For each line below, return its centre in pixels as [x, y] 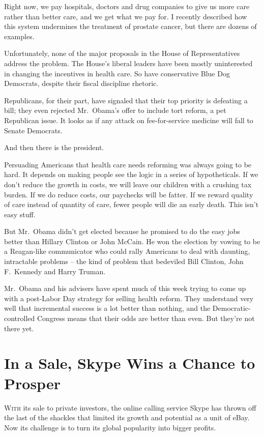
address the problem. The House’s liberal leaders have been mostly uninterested [128, 63]
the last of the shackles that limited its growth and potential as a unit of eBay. [127, 417]
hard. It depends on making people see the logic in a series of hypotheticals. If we [131, 174]
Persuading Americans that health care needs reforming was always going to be [128, 164]
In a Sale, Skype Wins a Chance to [130, 363]
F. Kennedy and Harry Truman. [55, 271]
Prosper [32, 383]
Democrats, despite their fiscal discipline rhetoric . [81, 83]
